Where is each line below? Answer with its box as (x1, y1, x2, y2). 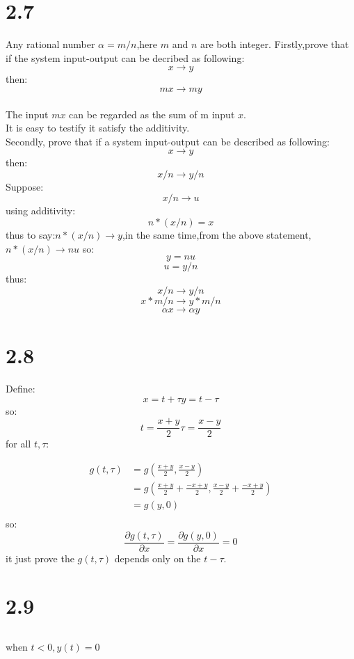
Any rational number (6, 37, 95, 51)
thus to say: (6, 228, 56, 242)
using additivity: (6, 203, 76, 218)
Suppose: (6, 179, 44, 193)
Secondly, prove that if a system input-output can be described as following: (6, 134, 330, 148)
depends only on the (114, 550, 201, 565)
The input (6, 106, 49, 121)
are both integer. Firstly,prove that (200, 37, 349, 51)
